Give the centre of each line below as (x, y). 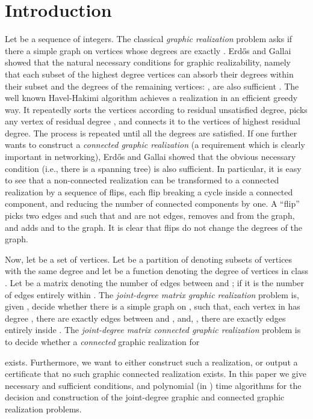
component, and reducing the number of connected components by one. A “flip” (152, 203)
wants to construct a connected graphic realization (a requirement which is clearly (155, 145)
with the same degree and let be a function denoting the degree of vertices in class (156, 271)
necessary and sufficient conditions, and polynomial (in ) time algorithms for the (153, 385)
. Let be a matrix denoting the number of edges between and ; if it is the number (155, 283)
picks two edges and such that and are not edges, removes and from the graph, (150, 216)
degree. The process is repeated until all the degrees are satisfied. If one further (151, 133)
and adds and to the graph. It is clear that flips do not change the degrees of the (153, 227)
